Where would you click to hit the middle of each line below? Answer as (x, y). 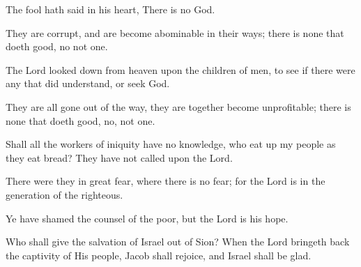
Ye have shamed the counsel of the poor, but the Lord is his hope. (147, 218)
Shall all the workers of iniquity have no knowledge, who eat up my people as (171, 144)
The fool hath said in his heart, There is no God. (110, 9)
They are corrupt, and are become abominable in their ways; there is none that (175, 32)
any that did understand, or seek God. (88, 83)
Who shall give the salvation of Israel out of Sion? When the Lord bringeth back (178, 242)
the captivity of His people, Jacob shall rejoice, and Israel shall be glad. (159, 255)
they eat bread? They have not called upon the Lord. (119, 157)
